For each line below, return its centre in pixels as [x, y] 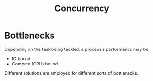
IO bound [21, 58]
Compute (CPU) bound [35, 64]
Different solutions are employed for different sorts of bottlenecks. [71, 73]
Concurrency [82, 8]
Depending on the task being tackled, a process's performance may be [76, 49]
